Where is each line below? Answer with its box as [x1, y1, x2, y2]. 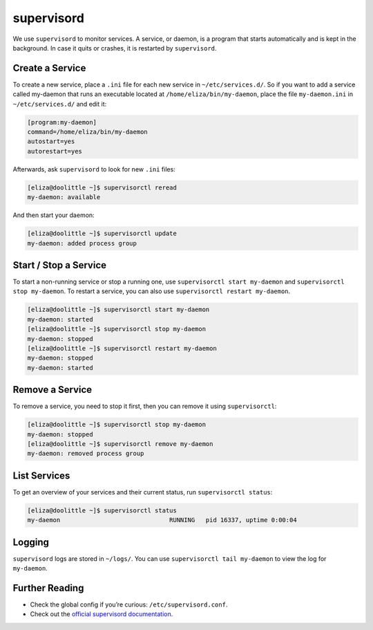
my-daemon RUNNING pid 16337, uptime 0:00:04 [27, 516, 297, 524]
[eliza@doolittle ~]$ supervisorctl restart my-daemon [27, 344, 217, 352]
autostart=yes [27, 138, 75, 145]
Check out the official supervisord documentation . [30, 610, 173, 618]
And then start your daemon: [12, 211, 95, 219]
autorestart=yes [27, 147, 83, 155]
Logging [12, 536, 50, 548]
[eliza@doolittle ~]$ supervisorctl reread [27, 183, 178, 192]
